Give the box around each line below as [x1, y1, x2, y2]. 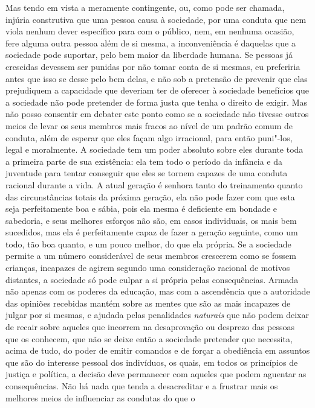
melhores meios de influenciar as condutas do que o [5, 391, 195, 404]
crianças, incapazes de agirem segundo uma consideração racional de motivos [5, 261, 290, 274]
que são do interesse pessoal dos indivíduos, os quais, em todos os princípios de [5, 355, 298, 368]
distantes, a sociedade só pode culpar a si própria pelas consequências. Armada [5, 273, 299, 285]
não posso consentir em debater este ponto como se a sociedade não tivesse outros [5, 107, 309, 120]
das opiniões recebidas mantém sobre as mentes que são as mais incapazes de [5, 296, 291, 309]
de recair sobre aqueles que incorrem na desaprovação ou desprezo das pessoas [5, 320, 294, 333]
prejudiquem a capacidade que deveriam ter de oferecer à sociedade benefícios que [5, 84, 309, 97]
